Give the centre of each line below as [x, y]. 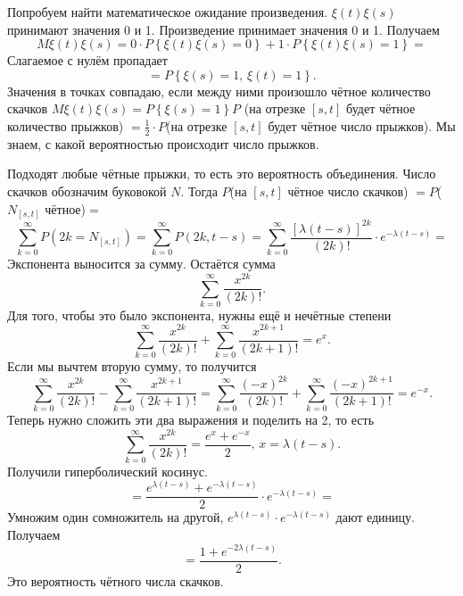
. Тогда [199, 190]
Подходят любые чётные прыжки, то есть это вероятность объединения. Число [222, 174]
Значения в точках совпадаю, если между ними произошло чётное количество [219, 91]
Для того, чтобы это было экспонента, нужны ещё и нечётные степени [199, 315]
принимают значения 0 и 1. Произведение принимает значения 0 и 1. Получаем [223, 29]
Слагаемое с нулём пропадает [87, 60]
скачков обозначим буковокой [87, 190]
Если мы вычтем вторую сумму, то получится [132, 366]
